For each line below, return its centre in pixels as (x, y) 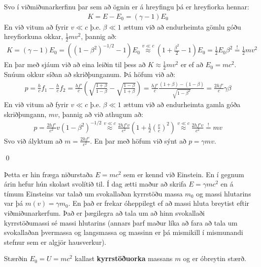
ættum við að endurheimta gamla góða (182, 104)
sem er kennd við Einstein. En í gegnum (184, 174)
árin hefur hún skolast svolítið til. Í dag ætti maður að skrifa (95, 184)
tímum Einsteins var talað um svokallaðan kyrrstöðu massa (93, 193)
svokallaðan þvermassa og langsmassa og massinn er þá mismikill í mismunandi (124, 232)
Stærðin (16, 258)
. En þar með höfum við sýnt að (138, 140)
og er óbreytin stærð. (214, 258)
